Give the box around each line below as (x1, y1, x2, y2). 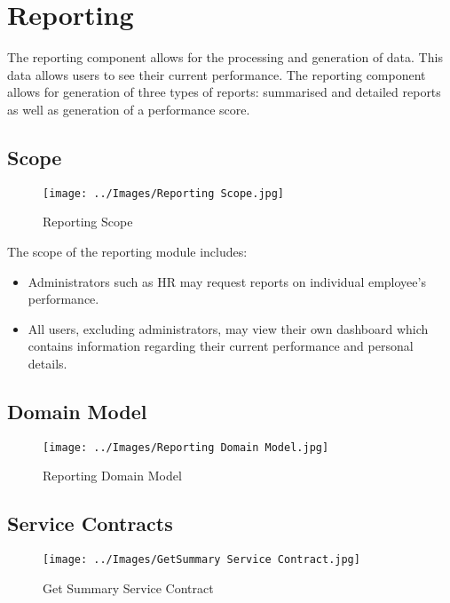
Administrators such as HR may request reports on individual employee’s (28, 272, 426, 290)
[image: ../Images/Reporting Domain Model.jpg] (43, 440, 329, 454)
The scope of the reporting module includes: (7, 242, 248, 260)
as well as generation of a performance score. (7, 99, 250, 118)
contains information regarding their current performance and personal (28, 337, 414, 355)
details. (28, 353, 67, 372)
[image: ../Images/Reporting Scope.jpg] (43, 186, 285, 200)
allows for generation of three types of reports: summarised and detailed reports (7, 83, 441, 101)
